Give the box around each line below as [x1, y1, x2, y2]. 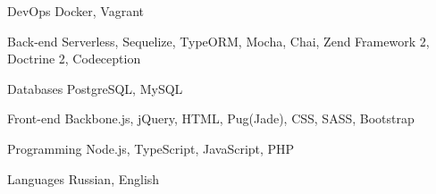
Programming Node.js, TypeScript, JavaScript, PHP [7, 139, 295, 157]
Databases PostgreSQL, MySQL [7, 79, 183, 97]
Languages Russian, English [7, 169, 160, 188]
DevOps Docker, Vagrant [7, 2, 145, 20]
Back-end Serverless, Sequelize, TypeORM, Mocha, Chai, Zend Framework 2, [7, 31, 430, 50]
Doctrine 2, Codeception [7, 49, 141, 68]
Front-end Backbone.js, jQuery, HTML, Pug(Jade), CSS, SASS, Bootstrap [7, 109, 415, 128]
